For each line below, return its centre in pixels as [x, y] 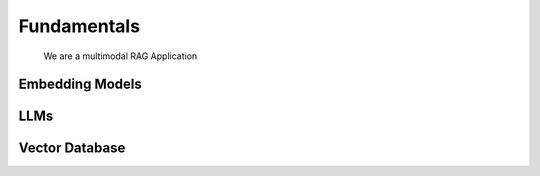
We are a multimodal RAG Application [120, 56]
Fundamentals [79, 26]
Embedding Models [80, 84]
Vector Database [72, 148]
